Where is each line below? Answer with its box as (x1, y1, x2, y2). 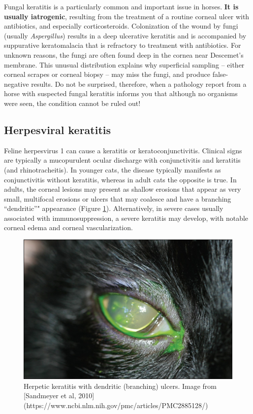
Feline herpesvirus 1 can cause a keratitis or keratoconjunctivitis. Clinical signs (4, 145, 242, 155)
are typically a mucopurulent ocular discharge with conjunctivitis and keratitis (4, 155, 241, 165)
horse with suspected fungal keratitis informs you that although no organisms (4, 88, 238, 99)
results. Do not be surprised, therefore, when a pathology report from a (31, 78, 247, 89)
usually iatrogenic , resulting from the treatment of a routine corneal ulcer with (4, 11, 250, 21)
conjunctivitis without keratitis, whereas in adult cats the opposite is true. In (4, 174, 237, 184)
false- (212, 69, 228, 79)
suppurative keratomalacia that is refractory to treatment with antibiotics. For (4, 40, 241, 50)
